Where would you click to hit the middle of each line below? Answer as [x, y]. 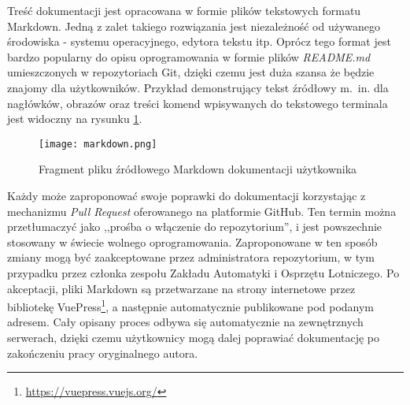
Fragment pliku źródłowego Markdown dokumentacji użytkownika [198, 169]
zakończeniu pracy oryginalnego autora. [103, 353]
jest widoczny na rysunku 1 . [75, 119]
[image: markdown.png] [98, 144]
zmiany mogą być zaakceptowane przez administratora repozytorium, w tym [191, 257]
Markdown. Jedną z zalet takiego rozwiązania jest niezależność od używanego [194, 26]
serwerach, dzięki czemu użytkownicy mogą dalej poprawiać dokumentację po [194, 337]
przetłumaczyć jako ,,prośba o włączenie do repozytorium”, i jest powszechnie [195, 227]
